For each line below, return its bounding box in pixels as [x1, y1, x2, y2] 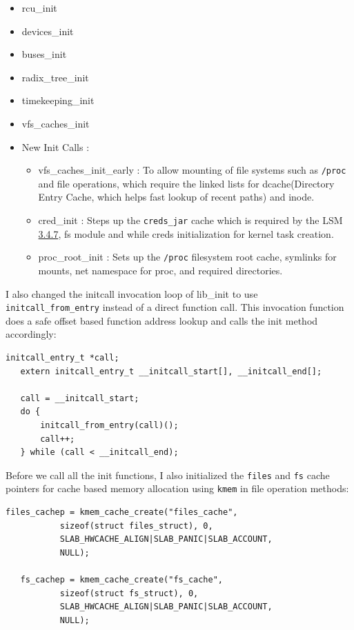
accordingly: [6, 327, 57, 341]
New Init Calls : [21, 139, 90, 154]
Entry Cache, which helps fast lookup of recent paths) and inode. [38, 190, 315, 204]
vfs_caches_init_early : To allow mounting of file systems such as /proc [38, 163, 346, 177]
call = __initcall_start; [20, 393, 139, 403]
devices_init [21, 23, 74, 38]
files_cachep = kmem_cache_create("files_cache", [6, 507, 238, 517]
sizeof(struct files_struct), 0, [59, 520, 213, 531]
